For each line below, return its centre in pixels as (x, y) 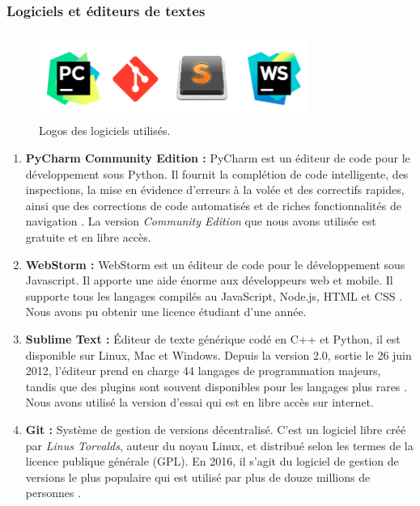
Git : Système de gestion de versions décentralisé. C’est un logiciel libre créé (216, 429)
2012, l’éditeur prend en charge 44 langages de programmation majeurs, (203, 371)
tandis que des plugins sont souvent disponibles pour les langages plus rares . (216, 386)
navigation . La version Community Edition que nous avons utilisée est (201, 221)
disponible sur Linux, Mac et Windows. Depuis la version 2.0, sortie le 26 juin (218, 354)
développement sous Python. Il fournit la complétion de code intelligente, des (217, 173)
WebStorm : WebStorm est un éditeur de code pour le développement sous (215, 264)
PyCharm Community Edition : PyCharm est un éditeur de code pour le (218, 158)
